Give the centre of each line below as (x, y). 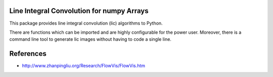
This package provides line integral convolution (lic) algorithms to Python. (86, 23)
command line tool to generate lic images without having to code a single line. (90, 39)
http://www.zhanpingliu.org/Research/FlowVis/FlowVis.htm (84, 66)
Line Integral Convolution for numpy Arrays (79, 11)
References (28, 54)
